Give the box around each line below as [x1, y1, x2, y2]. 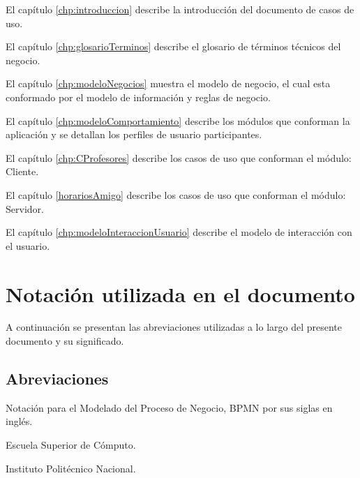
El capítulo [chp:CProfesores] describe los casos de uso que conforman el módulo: [6, 150, 352, 165]
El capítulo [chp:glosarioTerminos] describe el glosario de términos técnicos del [6, 39, 341, 54]
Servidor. [6, 201, 44, 216]
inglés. [6, 414, 33, 428]
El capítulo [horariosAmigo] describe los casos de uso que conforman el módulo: [6, 187, 346, 202]
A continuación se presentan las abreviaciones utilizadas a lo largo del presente [6, 320, 343, 334]
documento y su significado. [6, 334, 124, 348]
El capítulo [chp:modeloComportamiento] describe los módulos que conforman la [6, 113, 350, 128]
